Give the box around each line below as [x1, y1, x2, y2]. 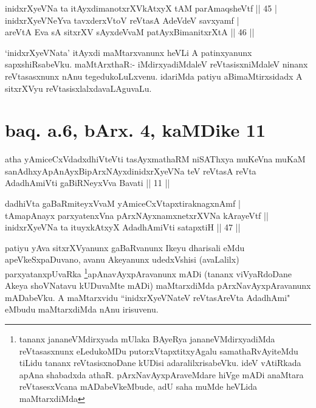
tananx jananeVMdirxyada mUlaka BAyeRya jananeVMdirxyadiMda [19, 333, 275, 345]
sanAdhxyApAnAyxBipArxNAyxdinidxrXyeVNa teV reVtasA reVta [5, 164, 256, 177]
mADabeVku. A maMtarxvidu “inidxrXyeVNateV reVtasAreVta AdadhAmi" [5, 291, 290, 303]
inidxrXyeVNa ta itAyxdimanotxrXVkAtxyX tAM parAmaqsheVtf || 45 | [5, 2, 277, 14]
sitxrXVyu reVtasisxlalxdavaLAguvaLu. [5, 81, 152, 94]
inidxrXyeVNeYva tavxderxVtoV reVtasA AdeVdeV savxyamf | [5, 13, 239, 26]
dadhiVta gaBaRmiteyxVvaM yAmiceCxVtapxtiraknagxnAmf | [5, 197, 241, 210]
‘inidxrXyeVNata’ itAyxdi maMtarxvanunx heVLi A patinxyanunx [5, 46, 252, 58]
